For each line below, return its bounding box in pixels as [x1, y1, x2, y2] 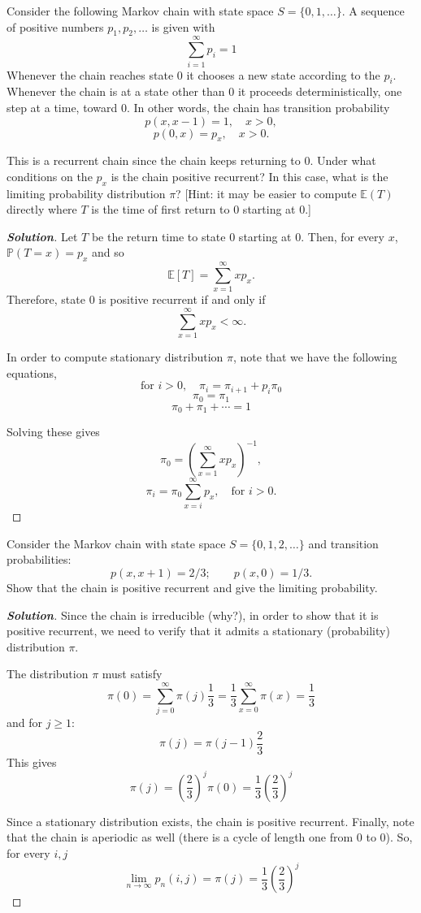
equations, [7, 364, 57, 381]
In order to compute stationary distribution [7, 348, 224, 366]
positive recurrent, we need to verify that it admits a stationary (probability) [7, 622, 390, 639]
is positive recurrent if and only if [98, 291, 266, 308]
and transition [308, 534, 379, 552]
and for [7, 714, 43, 731]
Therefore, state [7, 291, 85, 308]
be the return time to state [91, 227, 226, 244]
